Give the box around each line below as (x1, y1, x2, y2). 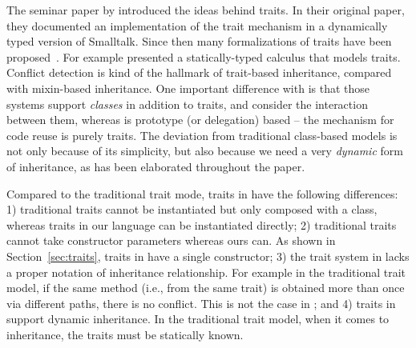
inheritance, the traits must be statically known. (6, 326, 244, 342)
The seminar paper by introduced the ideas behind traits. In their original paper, (6, 2, 405, 18)
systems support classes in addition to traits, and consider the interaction (6, 95, 368, 112)
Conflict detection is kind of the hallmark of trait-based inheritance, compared (6, 64, 392, 81)
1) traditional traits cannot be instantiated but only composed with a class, (6, 201, 378, 218)
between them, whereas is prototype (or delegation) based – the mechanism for (6, 111, 394, 128)
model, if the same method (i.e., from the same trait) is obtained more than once (6, 279, 405, 296)
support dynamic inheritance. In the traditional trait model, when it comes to (6, 310, 390, 327)
